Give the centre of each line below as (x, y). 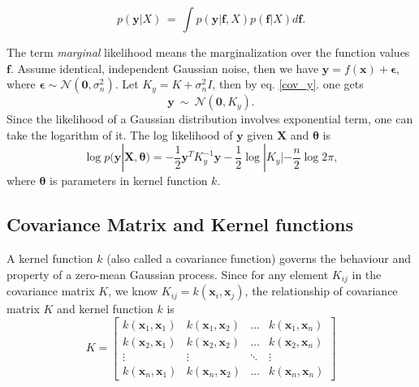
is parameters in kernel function (129, 181)
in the (367, 274)
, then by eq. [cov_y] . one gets (288, 84)
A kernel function (50, 258)
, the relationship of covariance (321, 291)
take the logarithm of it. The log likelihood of (120, 134)
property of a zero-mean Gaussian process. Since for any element (168, 274)
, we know (133, 291)
